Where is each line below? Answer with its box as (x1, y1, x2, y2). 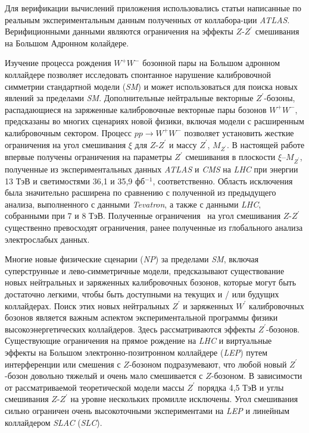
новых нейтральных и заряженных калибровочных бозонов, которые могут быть (5, 276, 296, 288)
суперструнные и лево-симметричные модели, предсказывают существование (5, 264, 285, 277)
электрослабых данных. (5, 233, 90, 245)
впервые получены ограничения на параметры (5, 150, 172, 163)
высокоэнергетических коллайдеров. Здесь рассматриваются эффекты (5, 322, 255, 335)
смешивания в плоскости (185, 150, 276, 163)
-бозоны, (264, 92, 295, 104)
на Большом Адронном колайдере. (5, 36, 129, 49)
